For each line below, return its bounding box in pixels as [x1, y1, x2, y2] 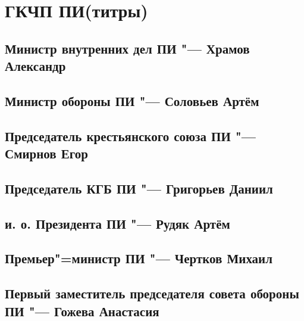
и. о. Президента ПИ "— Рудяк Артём [5, 214, 230, 232]
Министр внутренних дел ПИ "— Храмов [5, 39, 250, 57]
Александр [5, 57, 66, 75]
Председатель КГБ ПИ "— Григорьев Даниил [5, 179, 273, 197]
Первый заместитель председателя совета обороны [5, 284, 299, 303]
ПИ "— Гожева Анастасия [5, 301, 159, 320]
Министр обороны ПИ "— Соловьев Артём [5, 91, 259, 110]
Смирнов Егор [5, 144, 88, 163]
